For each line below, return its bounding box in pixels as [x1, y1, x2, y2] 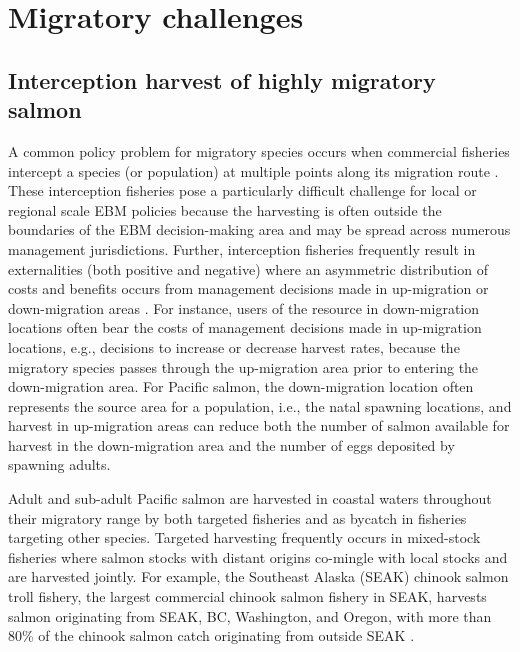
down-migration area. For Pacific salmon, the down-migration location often [8, 376, 474, 397]
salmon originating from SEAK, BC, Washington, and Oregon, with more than [8, 605, 492, 626]
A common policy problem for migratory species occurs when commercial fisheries [8, 140, 510, 161]
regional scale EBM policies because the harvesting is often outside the [8, 199, 442, 220]
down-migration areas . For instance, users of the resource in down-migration [8, 297, 480, 318]
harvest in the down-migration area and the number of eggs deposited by [8, 434, 455, 455]
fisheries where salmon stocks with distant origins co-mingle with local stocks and [8, 546, 508, 567]
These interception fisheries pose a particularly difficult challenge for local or [8, 180, 477, 201]
